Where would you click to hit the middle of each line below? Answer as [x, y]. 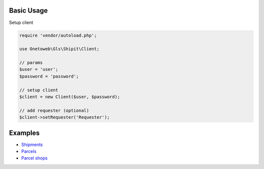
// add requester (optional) [54, 110]
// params [31, 63]
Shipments [32, 145]
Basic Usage [28, 11]
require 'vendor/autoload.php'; [58, 35]
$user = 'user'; [39, 69]
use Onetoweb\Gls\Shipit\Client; [59, 49]
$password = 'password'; [49, 76]
